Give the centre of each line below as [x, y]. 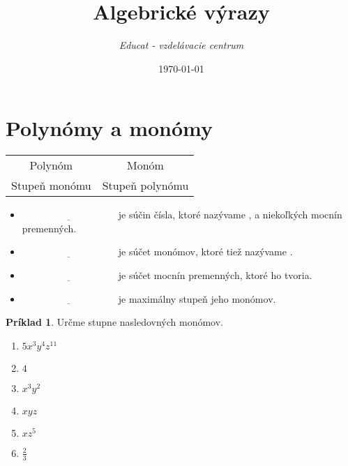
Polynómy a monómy [109, 128]
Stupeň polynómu [145, 186]
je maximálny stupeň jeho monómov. [197, 298]
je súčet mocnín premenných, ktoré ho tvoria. [215, 275]
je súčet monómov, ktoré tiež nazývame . [205, 251]
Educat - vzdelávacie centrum [181, 45]
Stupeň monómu [51, 186]
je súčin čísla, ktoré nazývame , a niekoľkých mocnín [230, 215]
